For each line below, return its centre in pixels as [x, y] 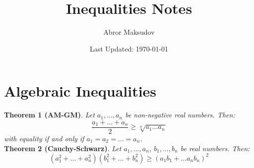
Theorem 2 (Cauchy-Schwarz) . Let [63, 148]
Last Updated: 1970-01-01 [129, 48]
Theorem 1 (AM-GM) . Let [49, 115]
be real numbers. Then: [215, 148]
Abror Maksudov [129, 32]
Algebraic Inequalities [80, 91]
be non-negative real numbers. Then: [180, 115]
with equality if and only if [44, 138]
